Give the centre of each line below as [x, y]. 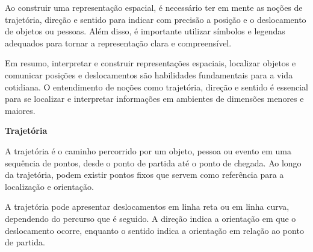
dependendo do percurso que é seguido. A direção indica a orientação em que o [150, 218]
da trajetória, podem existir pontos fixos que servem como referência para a [144, 175]
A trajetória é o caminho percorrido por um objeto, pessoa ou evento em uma [148, 150]
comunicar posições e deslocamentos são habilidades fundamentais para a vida [149, 74]
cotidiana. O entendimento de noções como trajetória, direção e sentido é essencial [156, 87]
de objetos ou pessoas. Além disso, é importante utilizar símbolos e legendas [145, 31]
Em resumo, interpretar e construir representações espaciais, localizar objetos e [150, 63]
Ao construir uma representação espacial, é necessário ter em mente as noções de [154, 7]
